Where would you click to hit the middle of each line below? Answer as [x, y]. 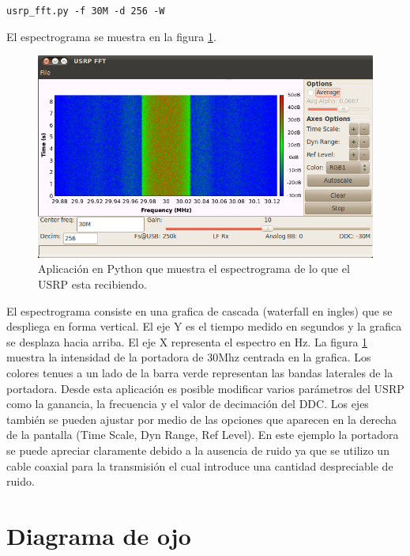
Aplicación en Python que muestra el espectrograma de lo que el [194, 269]
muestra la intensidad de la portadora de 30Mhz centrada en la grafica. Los [189, 357]
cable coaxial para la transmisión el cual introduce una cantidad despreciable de [200, 465]
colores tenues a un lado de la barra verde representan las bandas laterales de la [200, 373]
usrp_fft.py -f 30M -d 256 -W [86, 11]
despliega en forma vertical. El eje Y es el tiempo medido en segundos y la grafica [204, 326]
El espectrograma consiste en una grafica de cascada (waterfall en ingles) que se [199, 310]
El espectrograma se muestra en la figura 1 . [111, 36]
